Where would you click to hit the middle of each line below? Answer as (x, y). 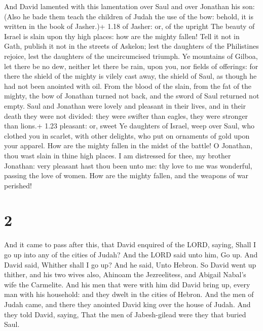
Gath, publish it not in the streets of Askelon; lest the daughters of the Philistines (131, 46)
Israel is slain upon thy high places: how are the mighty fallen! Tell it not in (122, 36)
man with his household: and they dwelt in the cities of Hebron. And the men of (129, 294)
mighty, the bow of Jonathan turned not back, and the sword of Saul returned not (132, 96)
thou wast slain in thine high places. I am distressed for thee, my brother (118, 155)
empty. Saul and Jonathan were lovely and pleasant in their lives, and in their (125, 105)
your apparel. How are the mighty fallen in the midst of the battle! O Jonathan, (128, 145)
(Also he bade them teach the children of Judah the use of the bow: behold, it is (129, 16)
